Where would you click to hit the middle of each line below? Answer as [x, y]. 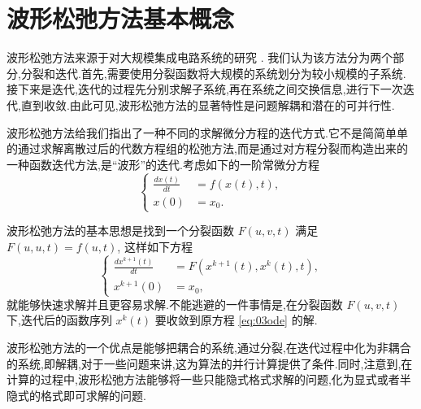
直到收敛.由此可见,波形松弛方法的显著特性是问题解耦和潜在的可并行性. [208, 104]
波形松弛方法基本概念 [121, 18]
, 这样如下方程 [155, 246]
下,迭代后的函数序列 [59, 320]
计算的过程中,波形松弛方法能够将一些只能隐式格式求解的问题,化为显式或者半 [209, 379]
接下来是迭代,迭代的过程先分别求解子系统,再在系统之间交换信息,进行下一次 [205, 89]
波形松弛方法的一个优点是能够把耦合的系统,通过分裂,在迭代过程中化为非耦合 [209, 347]
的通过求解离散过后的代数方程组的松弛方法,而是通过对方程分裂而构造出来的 [207, 148]
